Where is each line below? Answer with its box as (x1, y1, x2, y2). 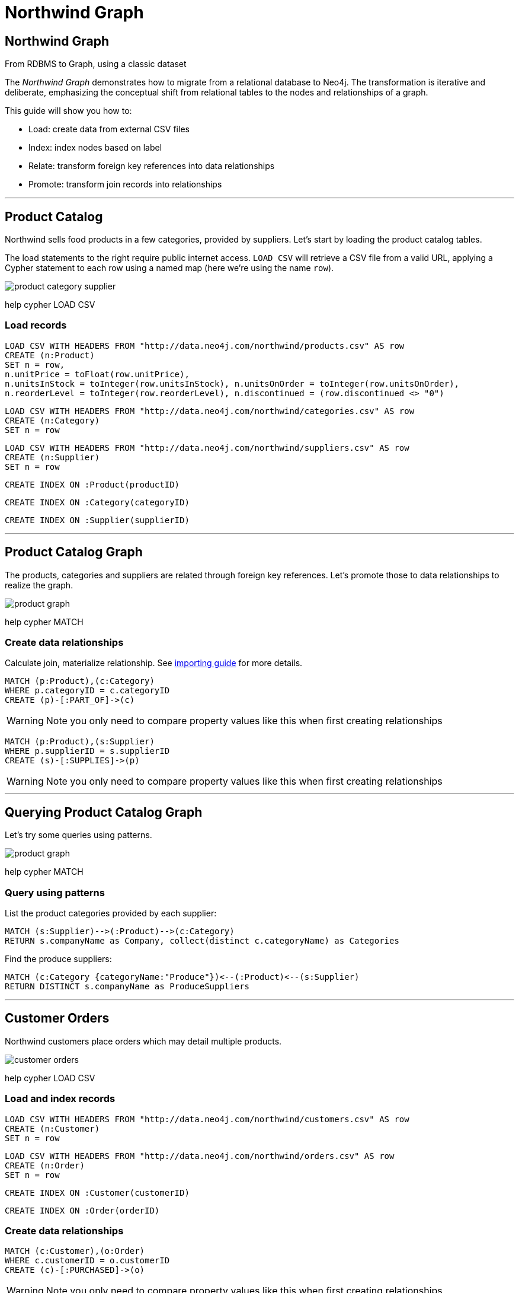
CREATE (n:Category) (5, 415, 100, 425)
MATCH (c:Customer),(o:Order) (5, 1246, 145, 1256)
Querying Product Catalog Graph (5, 804, 203, 820)
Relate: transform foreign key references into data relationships (28, 161, 275, 171)
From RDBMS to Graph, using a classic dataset (5, 59, 187, 69)
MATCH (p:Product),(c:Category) (5, 676, 155, 686)
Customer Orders (5, 1011, 110, 1026)
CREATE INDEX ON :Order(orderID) (5, 1205, 160, 1215)
